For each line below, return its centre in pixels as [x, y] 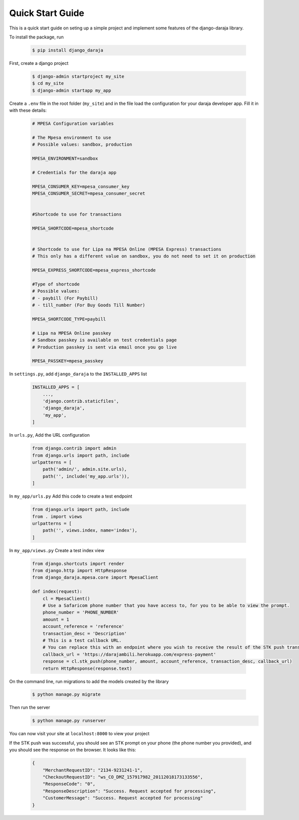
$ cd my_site [48, 83]
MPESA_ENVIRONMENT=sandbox [65, 158]
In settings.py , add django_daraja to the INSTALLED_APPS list [78, 374]
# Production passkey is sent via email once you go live [104, 347]
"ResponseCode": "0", [69, 784]
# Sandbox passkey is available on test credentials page [104, 340]
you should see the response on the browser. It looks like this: [73, 750]
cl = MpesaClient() [67, 598]
